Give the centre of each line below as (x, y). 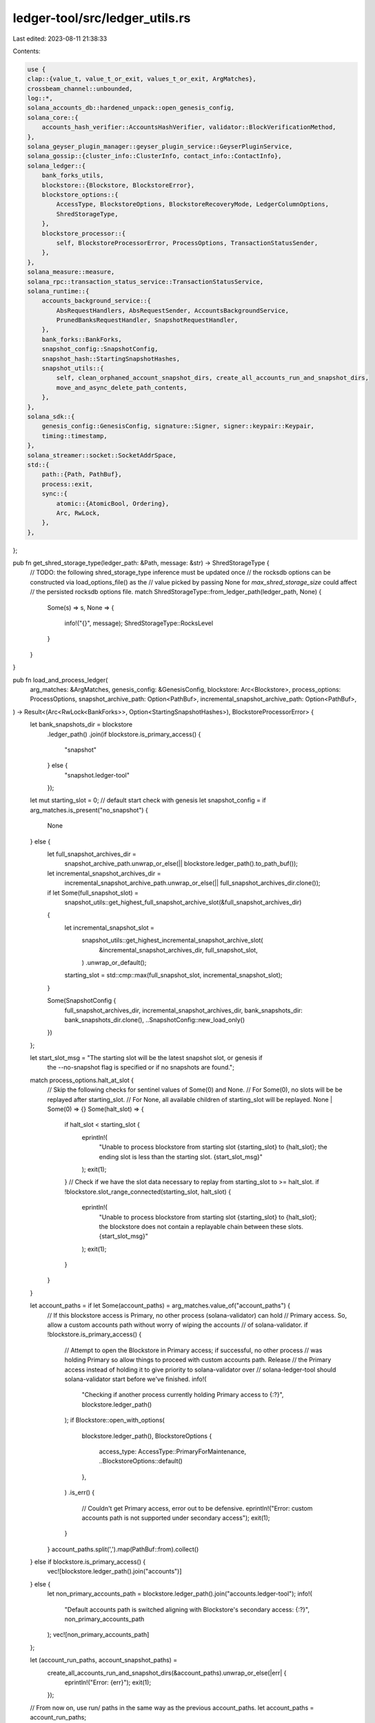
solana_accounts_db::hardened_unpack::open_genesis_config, (131, 108)
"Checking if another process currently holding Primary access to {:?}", (183, 1395)
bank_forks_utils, (73, 175)
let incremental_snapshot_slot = (109, 928)
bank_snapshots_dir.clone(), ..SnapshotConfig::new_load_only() (155, 1019)
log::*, (40, 99)
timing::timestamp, (75, 436)
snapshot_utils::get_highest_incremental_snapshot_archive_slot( (172, 940)
